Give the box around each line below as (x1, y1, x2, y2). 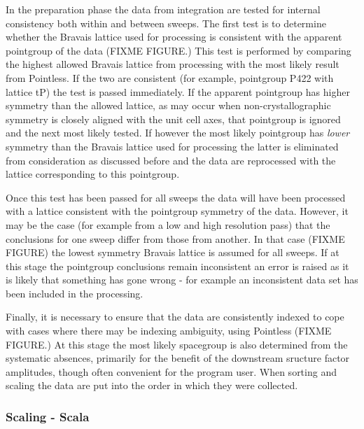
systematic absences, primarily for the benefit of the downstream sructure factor (6, 351, 350, 365)
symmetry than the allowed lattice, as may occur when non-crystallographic (6, 98, 331, 113)
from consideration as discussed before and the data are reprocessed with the (6, 153, 336, 167)
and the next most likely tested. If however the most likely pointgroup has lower (6, 125, 350, 140)
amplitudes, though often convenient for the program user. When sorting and (6, 364, 337, 379)
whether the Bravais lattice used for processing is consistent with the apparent (6, 29, 342, 44)
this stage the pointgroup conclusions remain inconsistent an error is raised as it (6, 258, 349, 273)
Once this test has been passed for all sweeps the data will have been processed (6, 190, 346, 204)
